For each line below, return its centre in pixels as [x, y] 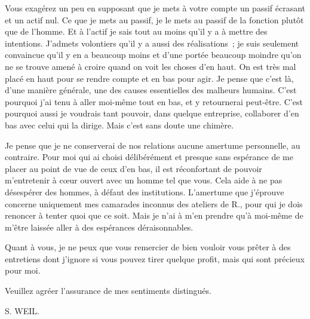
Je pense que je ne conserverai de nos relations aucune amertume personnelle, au [153, 145]
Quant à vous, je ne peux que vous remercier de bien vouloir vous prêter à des [148, 247]
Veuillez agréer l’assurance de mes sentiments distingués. [108, 291]
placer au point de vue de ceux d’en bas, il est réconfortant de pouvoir [133, 168]
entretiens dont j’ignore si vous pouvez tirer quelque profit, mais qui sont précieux [155, 258]
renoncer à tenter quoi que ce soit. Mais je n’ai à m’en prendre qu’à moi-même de [154, 215]
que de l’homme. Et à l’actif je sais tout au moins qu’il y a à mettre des [136, 31]
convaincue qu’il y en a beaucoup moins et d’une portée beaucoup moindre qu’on [153, 55]
